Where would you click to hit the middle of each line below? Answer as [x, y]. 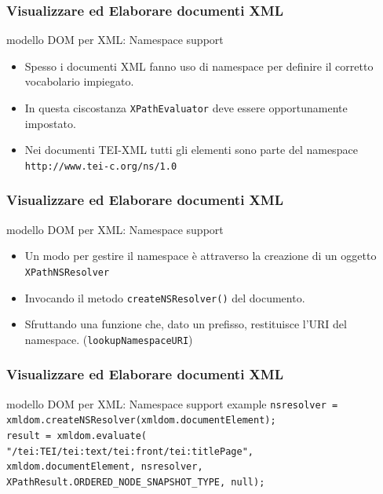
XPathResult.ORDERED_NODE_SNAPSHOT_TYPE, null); [136, 482]
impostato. [50, 123]
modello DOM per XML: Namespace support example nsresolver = [172, 403]
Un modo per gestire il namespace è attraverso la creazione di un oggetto [201, 256]
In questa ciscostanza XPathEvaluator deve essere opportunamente [186, 108]
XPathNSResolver [67, 272]
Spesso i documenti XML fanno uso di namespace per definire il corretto [199, 66]
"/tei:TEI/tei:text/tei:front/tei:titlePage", [130, 451]
